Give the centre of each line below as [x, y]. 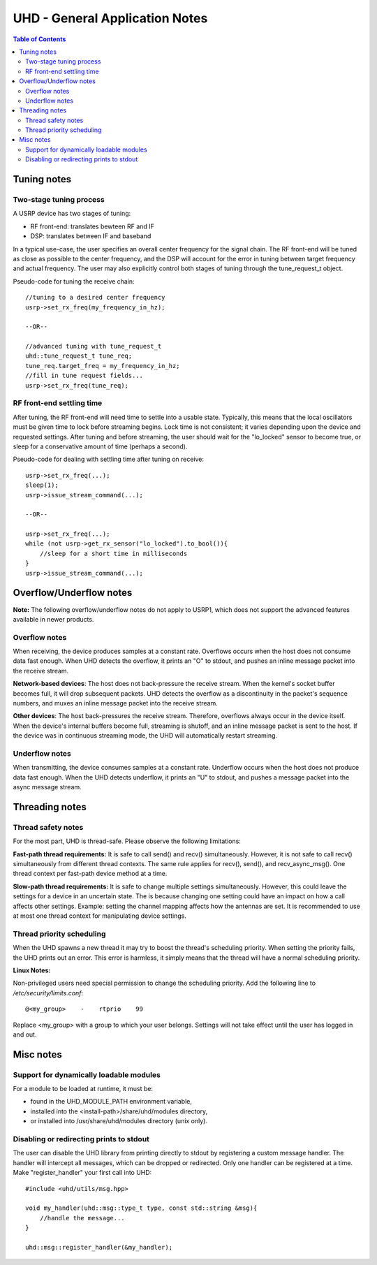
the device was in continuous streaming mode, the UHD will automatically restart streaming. [145, 736]
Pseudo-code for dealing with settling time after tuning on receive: [109, 459]
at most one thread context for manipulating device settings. [99, 916]
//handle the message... [82, 1218]
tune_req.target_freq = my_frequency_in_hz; [103, 366]
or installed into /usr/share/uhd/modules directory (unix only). [119, 1121]
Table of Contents [39, 39]
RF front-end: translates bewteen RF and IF [93, 226]
